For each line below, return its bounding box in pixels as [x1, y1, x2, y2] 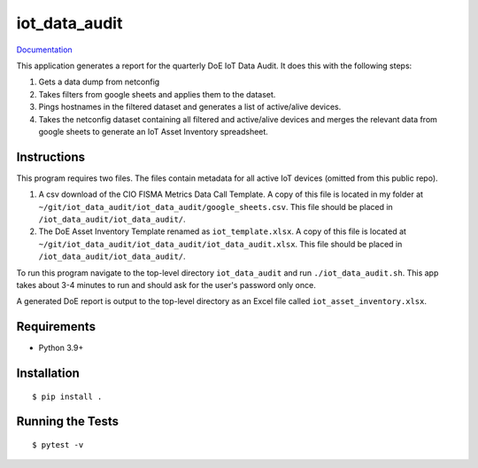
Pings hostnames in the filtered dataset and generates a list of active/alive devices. [38, 102, 342, 113]
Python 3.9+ [38, 342, 84, 354]
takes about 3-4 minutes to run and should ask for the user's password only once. [16, 279, 316, 290]
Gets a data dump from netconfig [38, 76, 160, 88]
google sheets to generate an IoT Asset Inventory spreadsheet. [38, 126, 269, 136]
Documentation [16, 44, 73, 55]
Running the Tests [16, 414, 119, 429]
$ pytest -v [32, 440, 84, 450]
